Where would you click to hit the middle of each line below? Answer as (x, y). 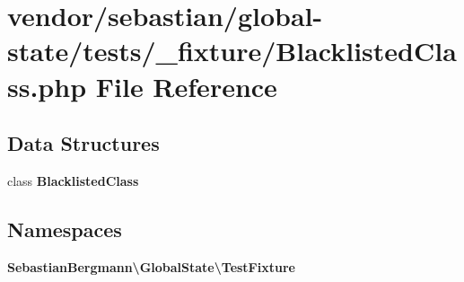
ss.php (47, 86)
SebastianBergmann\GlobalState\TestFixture (151, 266)
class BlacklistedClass (73, 180)
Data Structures (83, 143)
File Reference (186, 86)
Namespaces (65, 229)
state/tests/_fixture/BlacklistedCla (232, 51)
